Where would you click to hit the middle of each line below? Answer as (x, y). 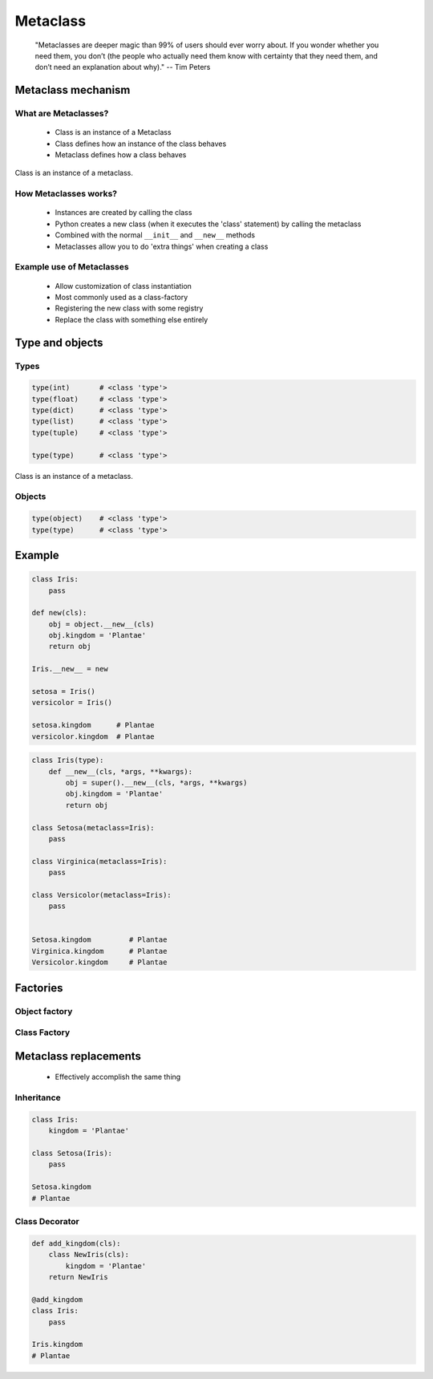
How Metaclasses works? (66, 194)
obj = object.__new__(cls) (102, 624)
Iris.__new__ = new (70, 669)
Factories (39, 988)
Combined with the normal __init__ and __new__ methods (155, 235)
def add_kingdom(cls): (76, 1243)
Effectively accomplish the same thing (118, 1077)
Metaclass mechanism (73, 90)
